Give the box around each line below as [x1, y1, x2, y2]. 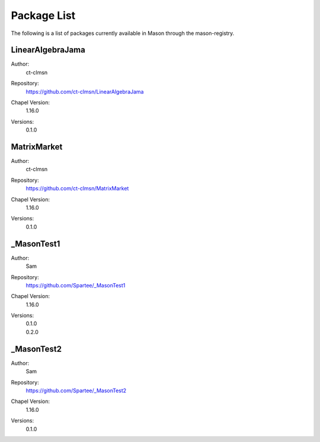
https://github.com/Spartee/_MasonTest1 [25, 281, 126, 289]
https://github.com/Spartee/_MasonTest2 [25, 387, 127, 394]
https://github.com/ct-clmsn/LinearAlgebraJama [25, 88, 144, 95]
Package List [11, 9, 76, 22]
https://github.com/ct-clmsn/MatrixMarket [25, 185, 129, 192]
